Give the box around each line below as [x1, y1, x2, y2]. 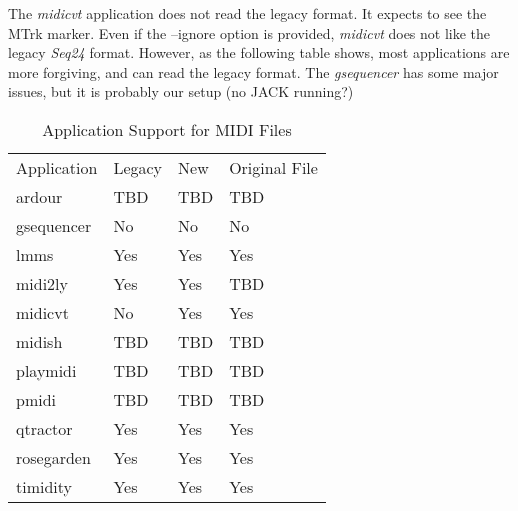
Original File [229, 155, 318, 179]
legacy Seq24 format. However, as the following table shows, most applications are [8, 42, 510, 63]
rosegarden [16, 445, 91, 469]
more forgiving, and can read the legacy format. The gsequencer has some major [8, 61, 499, 82]
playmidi [16, 358, 77, 382]
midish [16, 329, 63, 353]
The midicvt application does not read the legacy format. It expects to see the [8, 3, 487, 23]
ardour [16, 184, 63, 208]
